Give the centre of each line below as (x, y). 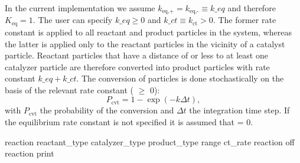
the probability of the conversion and (107, 110)
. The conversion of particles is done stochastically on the (180, 78)
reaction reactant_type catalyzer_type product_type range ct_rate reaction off (150, 141)
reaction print (30, 153)
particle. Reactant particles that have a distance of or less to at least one (136, 55)
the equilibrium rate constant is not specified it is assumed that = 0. (129, 122)
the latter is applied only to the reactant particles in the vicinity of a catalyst (145, 43)
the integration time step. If (239, 110)
